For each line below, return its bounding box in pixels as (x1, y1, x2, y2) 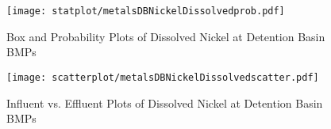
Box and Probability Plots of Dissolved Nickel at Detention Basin (6, 28, 325, 44)
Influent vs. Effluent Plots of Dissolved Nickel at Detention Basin (6, 94, 323, 111)
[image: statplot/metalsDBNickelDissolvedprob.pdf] (6, 6, 285, 17)
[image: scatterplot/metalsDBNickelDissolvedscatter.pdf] (6, 71, 319, 83)
